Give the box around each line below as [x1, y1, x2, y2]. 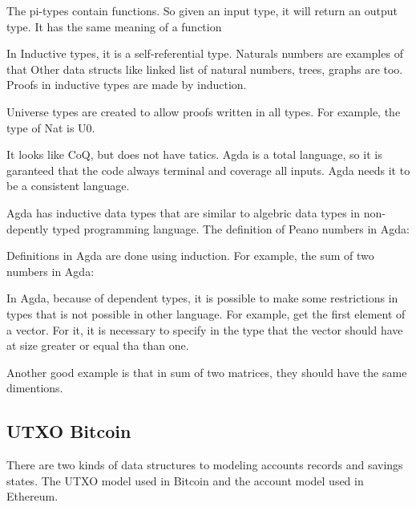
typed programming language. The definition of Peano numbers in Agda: [52, 220, 410, 237]
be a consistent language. [6, 177, 130, 194]
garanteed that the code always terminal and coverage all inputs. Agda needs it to [6, 161, 410, 178]
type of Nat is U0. [6, 119, 95, 136]
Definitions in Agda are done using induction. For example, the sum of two [6, 247, 374, 264]
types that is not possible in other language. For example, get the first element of [6, 305, 406, 322]
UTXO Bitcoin [6, 419, 131, 444]
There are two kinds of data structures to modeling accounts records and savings [6, 456, 403, 473]
